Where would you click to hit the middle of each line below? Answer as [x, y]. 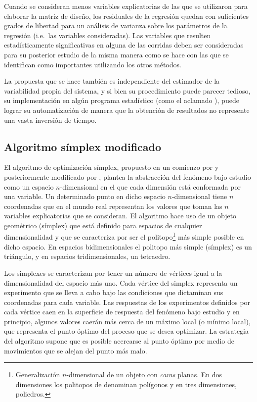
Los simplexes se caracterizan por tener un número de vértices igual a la [113, 273]
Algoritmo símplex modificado [83, 146]
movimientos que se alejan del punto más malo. [76, 350]
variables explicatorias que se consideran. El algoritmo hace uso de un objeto [120, 216]
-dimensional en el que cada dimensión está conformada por [150, 186]
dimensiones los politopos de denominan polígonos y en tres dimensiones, [126, 384]
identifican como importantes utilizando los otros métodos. [93, 64]
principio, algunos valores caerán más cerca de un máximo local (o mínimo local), [127, 321]
